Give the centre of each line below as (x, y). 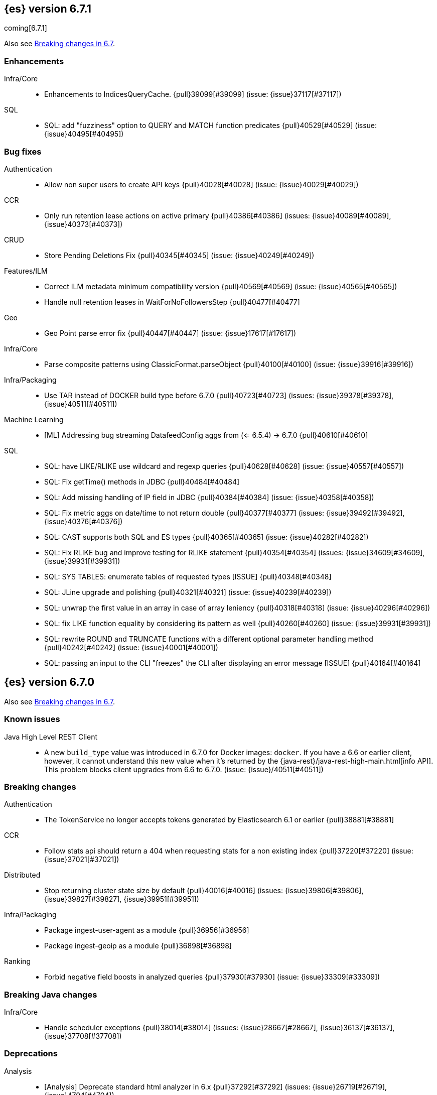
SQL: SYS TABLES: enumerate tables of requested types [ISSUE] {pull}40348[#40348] (188, 576)
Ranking (18, 961)
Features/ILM (26, 271)
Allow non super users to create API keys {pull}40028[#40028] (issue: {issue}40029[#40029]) (201, 184)
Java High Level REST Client (51, 737)
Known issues (32, 719)
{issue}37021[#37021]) (82, 860)
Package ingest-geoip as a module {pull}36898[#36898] (138, 946)
